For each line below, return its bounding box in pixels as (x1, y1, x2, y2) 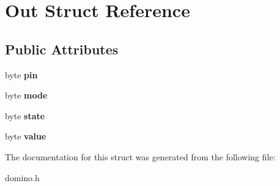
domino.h (5, 171, 40, 184)
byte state (5, 109, 45, 122)
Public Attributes (5, 39, 119, 58)
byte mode (5, 89, 48, 102)
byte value (5, 130, 46, 143)
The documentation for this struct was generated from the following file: (5, 150, 276, 163)
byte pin (5, 68, 38, 81)
